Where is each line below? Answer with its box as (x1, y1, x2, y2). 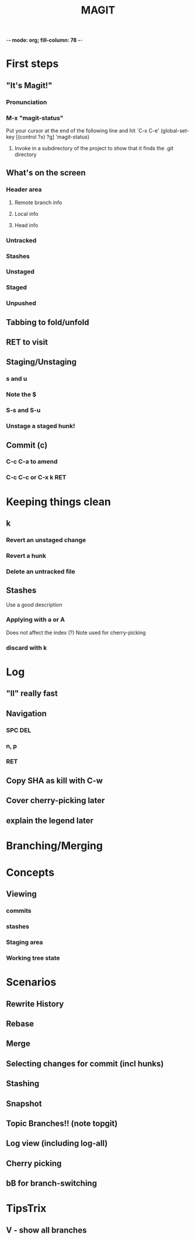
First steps (6, 57, 59, 70)
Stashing (6, 1079, 40, 1089)
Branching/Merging (6, 839, 103, 852)
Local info (14, 210, 39, 217)
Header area (6, 185, 42, 194)
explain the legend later (6, 815, 94, 825)
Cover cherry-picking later (6, 795, 105, 805)
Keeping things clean (6, 495, 111, 508)
